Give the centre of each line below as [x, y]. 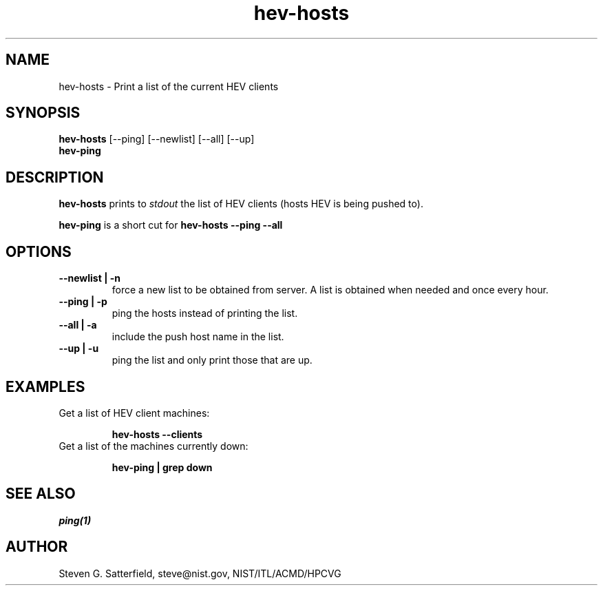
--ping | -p [83, 302]
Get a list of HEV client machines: [134, 413]
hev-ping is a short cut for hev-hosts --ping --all [171, 225]
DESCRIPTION [55, 177]
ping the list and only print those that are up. [212, 360]
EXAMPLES [45, 386]
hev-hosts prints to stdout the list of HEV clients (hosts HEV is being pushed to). [241, 204]
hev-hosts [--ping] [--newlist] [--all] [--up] [157, 139]
